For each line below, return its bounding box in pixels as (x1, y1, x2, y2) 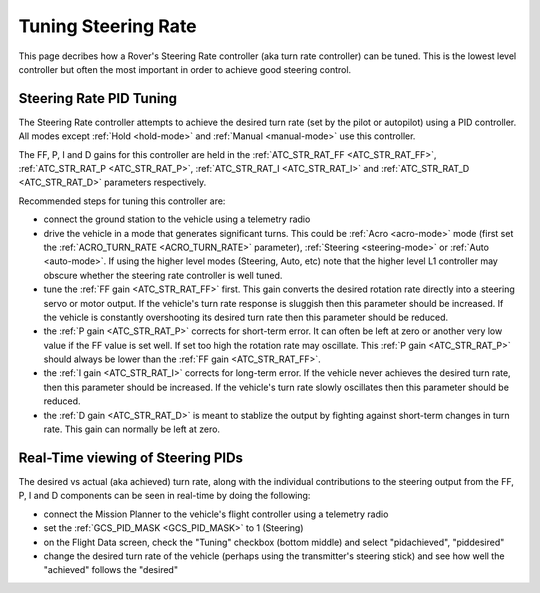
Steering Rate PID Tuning (18, 90, 178, 107)
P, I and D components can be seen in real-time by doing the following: (18, 490, 311, 502)
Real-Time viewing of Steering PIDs (18, 449, 244, 466)
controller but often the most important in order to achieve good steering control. (18, 63, 352, 75)
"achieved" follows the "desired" (43, 564, 179, 576)
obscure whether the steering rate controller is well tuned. (43, 269, 283, 281)
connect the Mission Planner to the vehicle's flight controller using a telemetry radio (43, 508, 389, 520)
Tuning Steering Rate (18, 15, 197, 37)
